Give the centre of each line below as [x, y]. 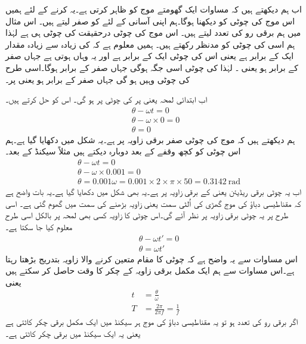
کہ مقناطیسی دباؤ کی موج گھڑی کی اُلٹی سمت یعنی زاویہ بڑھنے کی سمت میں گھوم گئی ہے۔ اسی [153, 203]
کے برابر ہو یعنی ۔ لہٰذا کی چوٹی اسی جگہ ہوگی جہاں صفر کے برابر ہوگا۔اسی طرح [152, 67]
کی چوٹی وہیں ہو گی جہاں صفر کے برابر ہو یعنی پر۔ [98, 79]
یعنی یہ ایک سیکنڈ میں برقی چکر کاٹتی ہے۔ [73, 333]
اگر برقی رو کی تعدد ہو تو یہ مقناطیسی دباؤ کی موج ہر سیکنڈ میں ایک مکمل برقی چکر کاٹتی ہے [152, 322]
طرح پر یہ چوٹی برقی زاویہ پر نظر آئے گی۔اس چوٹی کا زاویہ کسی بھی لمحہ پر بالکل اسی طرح [147, 215]
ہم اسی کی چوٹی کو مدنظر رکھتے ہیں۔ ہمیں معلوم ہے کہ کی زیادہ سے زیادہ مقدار [150, 44]
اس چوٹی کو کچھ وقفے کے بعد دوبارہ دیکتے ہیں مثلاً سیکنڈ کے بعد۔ [123, 151]
